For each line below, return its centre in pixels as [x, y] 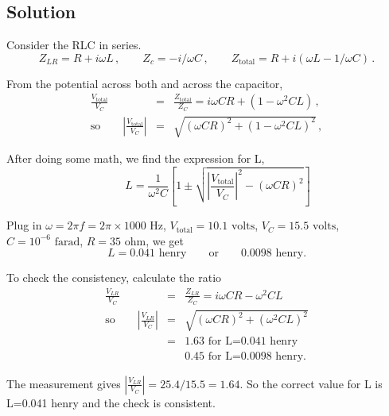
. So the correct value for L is [311, 383]
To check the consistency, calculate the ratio [114, 277]
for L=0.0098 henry [256, 356]
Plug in [24, 225]
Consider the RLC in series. [74, 45]
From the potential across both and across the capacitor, [145, 83]
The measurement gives [64, 383]
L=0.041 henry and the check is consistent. [111, 402]
